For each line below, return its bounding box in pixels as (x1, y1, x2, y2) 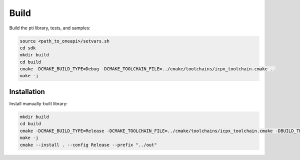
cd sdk (19, 45, 36, 51)
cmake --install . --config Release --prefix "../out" (19, 142, 157, 148)
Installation (9, 87, 45, 96)
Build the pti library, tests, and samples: (9, 25, 90, 31)
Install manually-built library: (9, 100, 68, 107)
